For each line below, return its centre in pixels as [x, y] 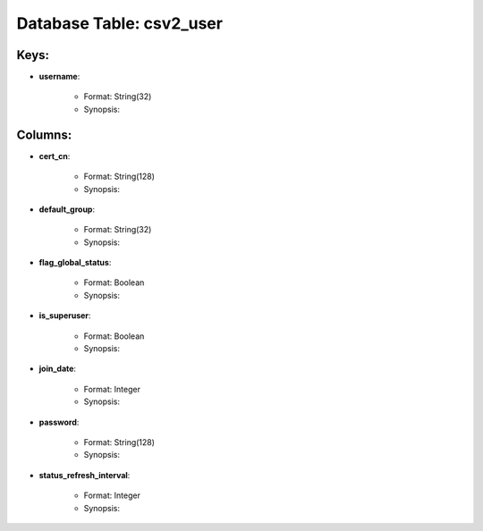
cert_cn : [55, 156]
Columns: [44, 135]
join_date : [57, 369]
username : [59, 77]
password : [59, 422]
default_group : [67, 209]
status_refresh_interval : [85, 475]
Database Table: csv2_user [120, 23]
